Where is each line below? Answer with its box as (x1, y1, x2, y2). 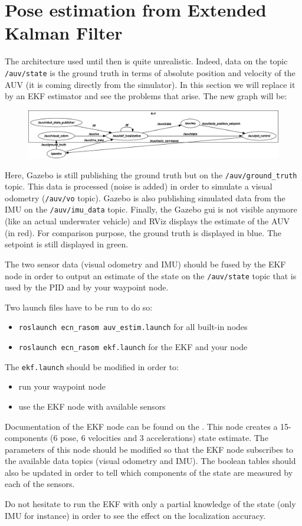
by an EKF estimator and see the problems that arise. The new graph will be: (5, 90, 287, 102)
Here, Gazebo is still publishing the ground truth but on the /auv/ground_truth (5, 168, 297, 181)
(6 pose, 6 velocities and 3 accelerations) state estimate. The (50, 432, 268, 444)
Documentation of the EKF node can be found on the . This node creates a (5, 420, 278, 432)
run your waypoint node (18, 380, 106, 393)
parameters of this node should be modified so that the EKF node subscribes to (5, 443, 294, 455)
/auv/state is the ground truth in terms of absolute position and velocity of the (5, 66, 296, 79)
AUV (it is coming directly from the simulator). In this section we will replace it (5, 78, 296, 90)
